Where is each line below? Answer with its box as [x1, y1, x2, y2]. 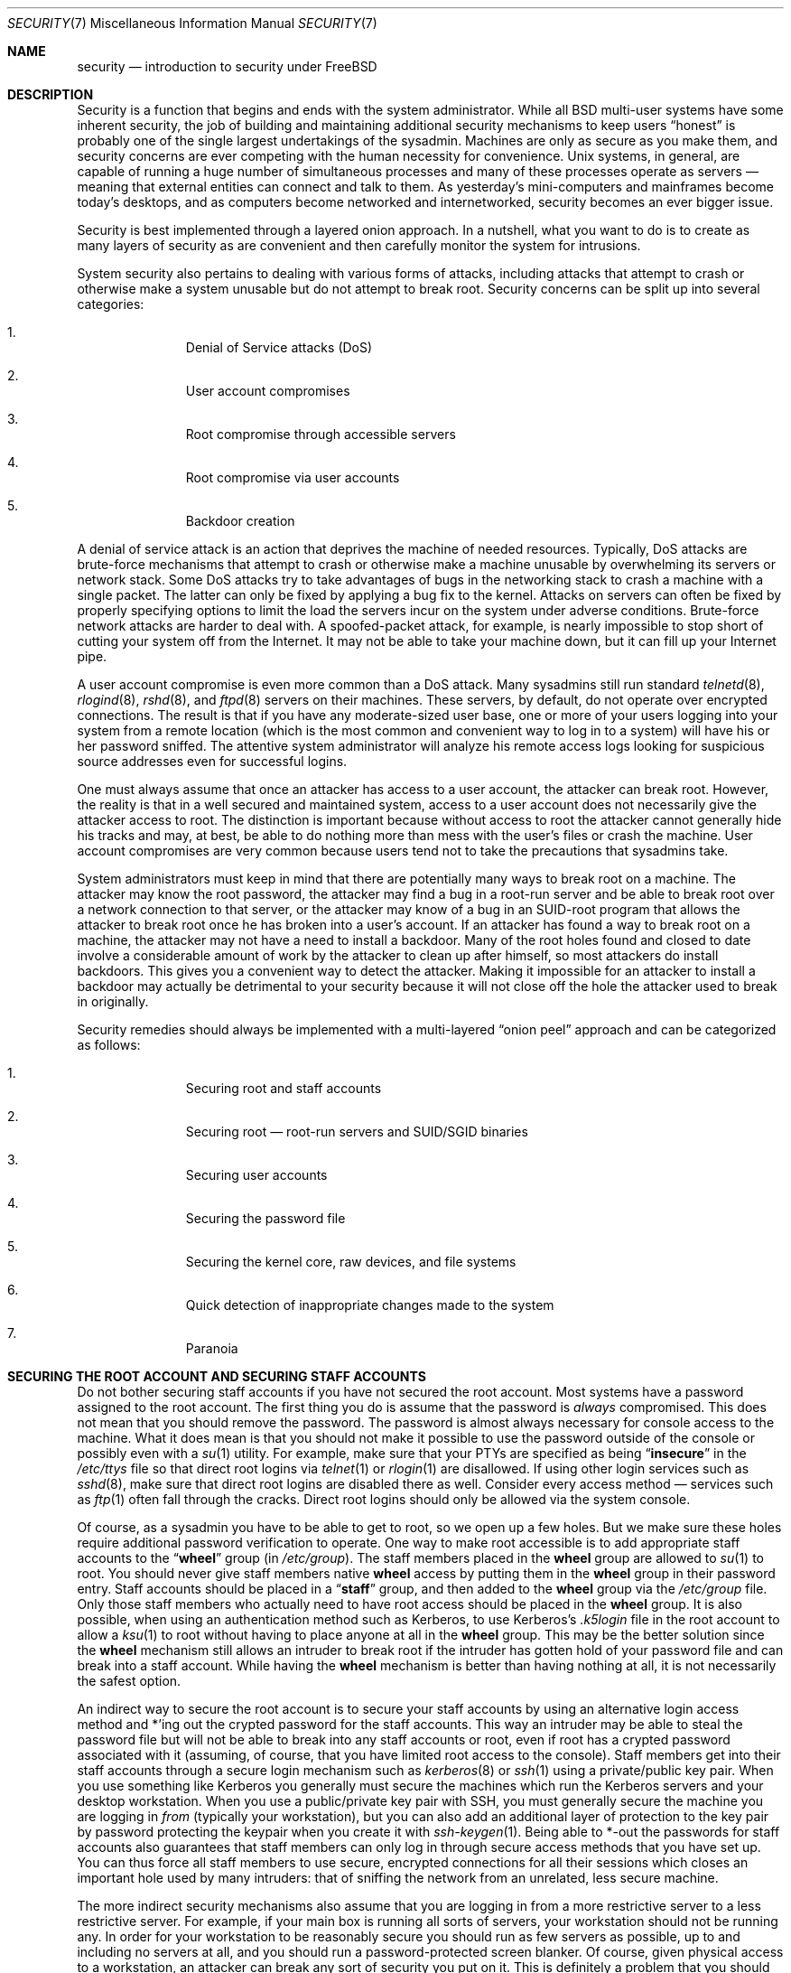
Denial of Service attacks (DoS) [185, 340, 373, 355]
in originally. [77, 994, 149, 1009]
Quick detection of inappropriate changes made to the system [185, 1297, 554, 1313]
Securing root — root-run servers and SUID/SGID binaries [185, 1124, 528, 1139]
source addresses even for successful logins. [77, 753, 348, 769]
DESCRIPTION [7, 87, 94, 102]
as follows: [77, 1037, 141, 1052]
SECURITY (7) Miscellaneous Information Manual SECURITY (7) [7, 15, 377, 31]
